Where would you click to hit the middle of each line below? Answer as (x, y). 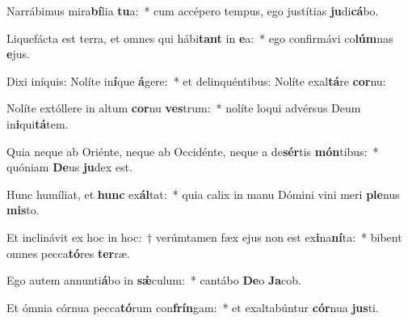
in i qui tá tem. (38, 123)
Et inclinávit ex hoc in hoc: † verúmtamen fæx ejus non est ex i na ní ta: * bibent (204, 237)
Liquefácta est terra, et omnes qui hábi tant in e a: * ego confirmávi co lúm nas (200, 38)
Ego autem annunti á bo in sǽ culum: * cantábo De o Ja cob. (154, 280)
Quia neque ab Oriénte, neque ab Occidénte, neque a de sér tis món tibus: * (193, 151)
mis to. (23, 210)
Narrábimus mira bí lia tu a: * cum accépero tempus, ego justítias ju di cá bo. (193, 11)
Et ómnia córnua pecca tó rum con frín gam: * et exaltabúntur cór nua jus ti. (193, 307)
